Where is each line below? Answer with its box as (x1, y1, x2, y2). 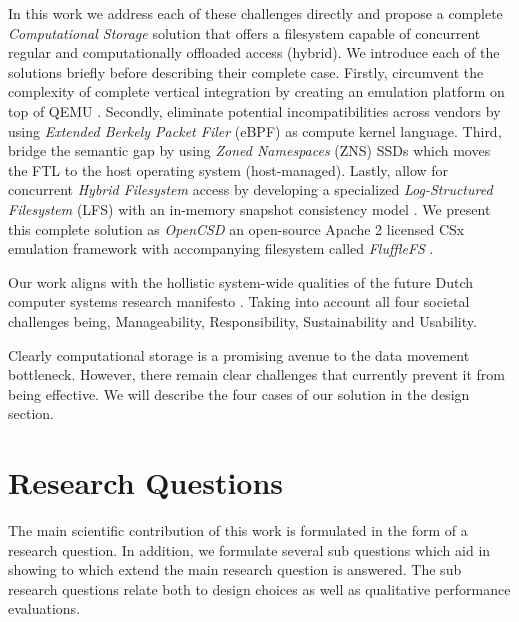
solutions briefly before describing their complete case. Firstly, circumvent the (8, 61, 484, 82)
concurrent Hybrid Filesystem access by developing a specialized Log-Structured (8, 179, 493, 200)
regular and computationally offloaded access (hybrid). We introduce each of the (8, 42, 500, 63)
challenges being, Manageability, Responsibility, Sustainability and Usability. (8, 310, 477, 331)
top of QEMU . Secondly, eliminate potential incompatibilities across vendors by (8, 100, 501, 121)
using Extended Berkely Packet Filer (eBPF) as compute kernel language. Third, (8, 120, 502, 141)
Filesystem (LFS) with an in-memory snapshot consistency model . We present (8, 198, 491, 219)
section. (8, 403, 54, 424)
